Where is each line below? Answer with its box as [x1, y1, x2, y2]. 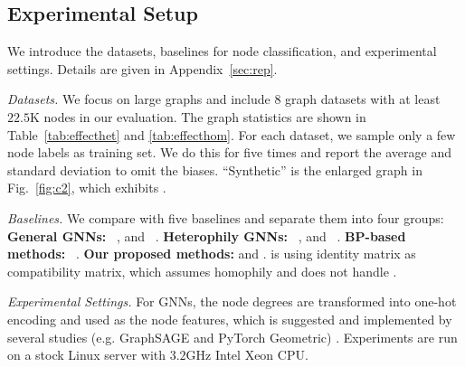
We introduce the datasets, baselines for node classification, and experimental [7, 42, 437, 61]
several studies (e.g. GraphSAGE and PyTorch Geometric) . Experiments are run [7, 327, 458, 346]
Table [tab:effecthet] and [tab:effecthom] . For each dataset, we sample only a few [7, 125, 456, 144]
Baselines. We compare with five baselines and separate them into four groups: [7, 208, 444, 227]
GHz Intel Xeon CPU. [185, 345, 308, 364]
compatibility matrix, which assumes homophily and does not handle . [7, 261, 397, 280]
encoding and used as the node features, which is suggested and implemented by [7, 309, 452, 328]
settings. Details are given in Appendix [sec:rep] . [7, 59, 278, 78]
